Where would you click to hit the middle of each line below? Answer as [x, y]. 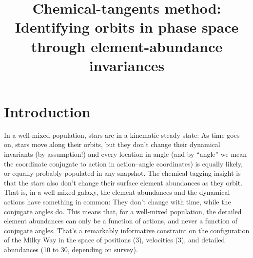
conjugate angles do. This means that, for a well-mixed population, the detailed [123, 211]
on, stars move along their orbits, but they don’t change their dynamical [112, 144]
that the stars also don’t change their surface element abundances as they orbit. [123, 182]
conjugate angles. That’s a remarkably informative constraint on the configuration [127, 230]
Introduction [47, 111]
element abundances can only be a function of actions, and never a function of [121, 221]
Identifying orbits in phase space [127, 27]
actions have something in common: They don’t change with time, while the [117, 202]
